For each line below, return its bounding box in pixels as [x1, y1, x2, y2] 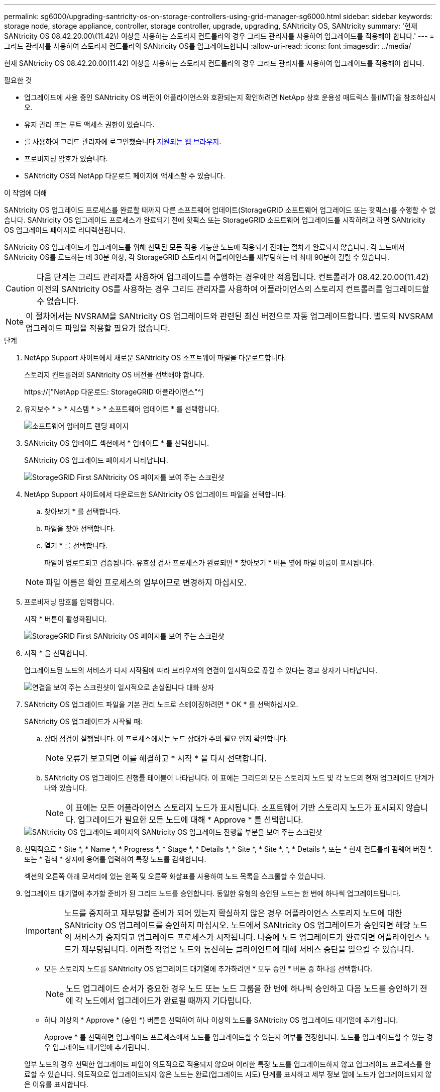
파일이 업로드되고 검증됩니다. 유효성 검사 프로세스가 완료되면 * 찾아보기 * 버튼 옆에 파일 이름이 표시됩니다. [44, 558, 374, 567]
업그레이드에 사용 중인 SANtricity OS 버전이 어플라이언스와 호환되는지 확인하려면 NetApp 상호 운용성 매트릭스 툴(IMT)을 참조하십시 [24, 93, 436, 102]
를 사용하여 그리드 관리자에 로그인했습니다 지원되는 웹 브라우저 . [24, 137, 222, 146]
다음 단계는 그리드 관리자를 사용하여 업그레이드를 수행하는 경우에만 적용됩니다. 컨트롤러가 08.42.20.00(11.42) [37, 272, 429, 282]
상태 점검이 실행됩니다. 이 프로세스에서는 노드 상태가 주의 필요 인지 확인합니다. [44, 734, 288, 743]
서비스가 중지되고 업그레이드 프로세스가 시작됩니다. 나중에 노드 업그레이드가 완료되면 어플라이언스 [74, 932, 422, 942]
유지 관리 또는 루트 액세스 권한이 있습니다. [24, 120, 155, 129]
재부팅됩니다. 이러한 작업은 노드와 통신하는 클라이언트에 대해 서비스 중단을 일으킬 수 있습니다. [81, 944, 414, 954]
